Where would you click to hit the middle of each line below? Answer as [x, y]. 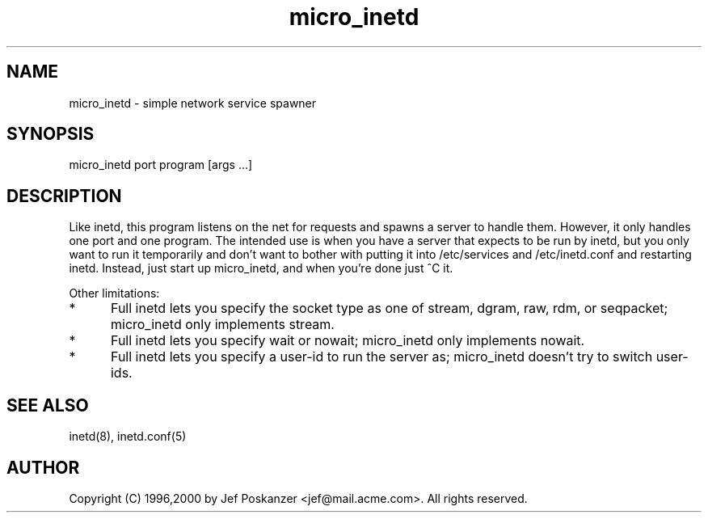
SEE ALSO [48, 405]
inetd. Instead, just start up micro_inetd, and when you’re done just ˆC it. [261, 268]
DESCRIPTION [64, 196]
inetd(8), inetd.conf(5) [128, 437]
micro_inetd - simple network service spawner [193, 103]
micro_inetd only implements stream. [222, 325]
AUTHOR [43, 467]
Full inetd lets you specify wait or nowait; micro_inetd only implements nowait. [348, 341]
